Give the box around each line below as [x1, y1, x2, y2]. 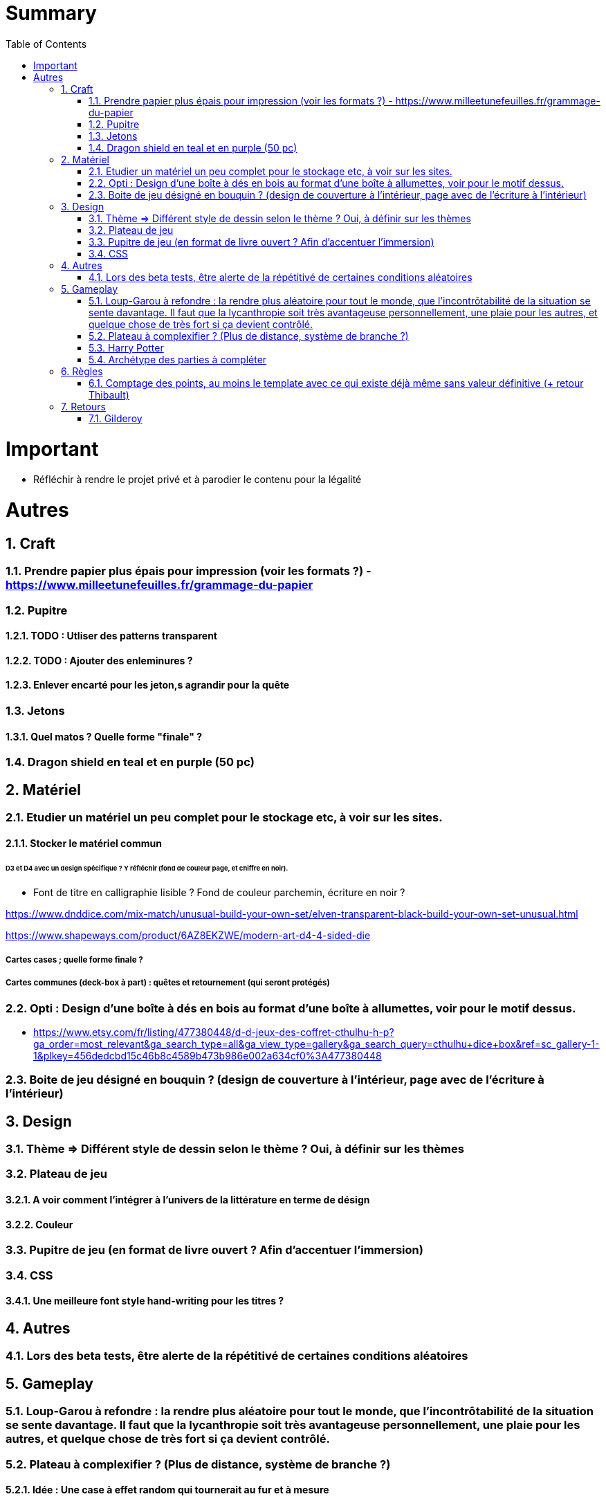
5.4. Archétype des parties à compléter [89, 353, 267, 365]
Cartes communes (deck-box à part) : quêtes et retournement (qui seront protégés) [6, 978, 330, 988]
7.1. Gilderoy [89, 412, 143, 424]
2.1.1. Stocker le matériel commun [6, 837, 162, 849]
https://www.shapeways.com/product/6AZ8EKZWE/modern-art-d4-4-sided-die [6, 929, 371, 942]
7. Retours [61, 400, 106, 412]
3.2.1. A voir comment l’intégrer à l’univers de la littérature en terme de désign [6, 1194, 370, 1206]
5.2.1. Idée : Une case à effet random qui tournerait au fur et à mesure [6, 1484, 329, 1496]
